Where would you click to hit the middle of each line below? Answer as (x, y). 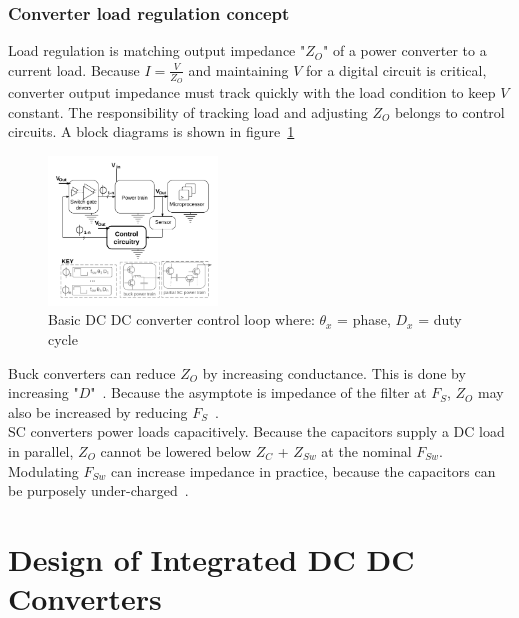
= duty (440, 319)
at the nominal (366, 451)
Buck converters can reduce (92, 372)
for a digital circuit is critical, (396, 69)
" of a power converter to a (405, 50)
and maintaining (238, 69)
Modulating (43, 470)
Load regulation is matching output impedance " (157, 50)
